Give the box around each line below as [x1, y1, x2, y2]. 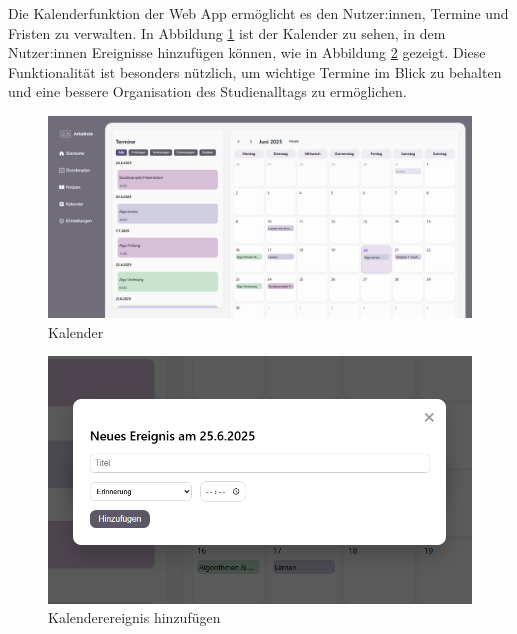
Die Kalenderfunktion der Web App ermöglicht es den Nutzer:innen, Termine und [8, 3, 509, 23]
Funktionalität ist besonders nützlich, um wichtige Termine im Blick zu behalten [8, 61, 502, 82]
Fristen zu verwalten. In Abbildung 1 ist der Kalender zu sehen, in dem [8, 22, 446, 43]
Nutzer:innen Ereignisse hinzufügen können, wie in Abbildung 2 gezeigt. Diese [8, 42, 486, 63]
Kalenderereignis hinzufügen [48, 607, 221, 628]
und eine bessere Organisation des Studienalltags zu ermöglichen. [8, 81, 407, 102]
